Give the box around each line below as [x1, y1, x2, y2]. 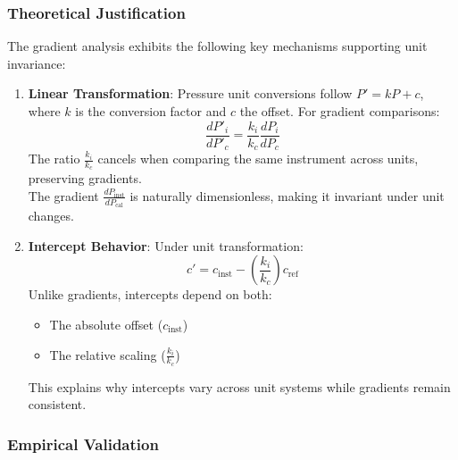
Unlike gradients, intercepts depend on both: [28, 285, 272, 304]
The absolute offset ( [49, 314, 163, 333]
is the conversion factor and [75, 102, 227, 120]
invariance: [7, 54, 66, 72]
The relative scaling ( [49, 345, 166, 364]
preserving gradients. [28, 169, 142, 188]
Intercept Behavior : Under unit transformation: [28, 236, 304, 255]
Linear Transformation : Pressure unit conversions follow [28, 84, 353, 103]
